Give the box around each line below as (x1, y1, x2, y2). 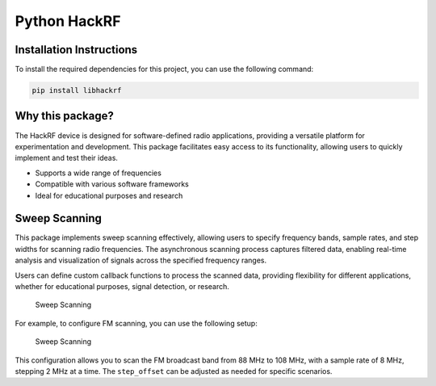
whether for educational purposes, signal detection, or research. (15, 281, 230, 291)
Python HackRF (15, 12, 121, 30)
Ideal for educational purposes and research (35, 191, 183, 200)
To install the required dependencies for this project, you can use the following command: (15, 65, 314, 74)
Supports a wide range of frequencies (35, 168, 161, 178)
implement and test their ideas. (15, 153, 119, 163)
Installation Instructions (15, 43, 138, 57)
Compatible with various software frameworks (35, 179, 189, 189)
